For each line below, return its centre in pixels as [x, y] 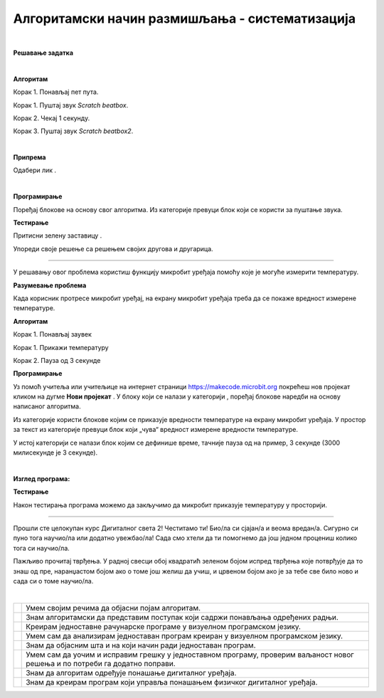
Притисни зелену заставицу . [58, 236]
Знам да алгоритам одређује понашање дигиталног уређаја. [131, 672]
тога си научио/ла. [42, 548]
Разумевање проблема [50, 285]
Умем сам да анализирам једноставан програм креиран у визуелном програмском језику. [185, 635]
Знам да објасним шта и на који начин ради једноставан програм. [141, 645]
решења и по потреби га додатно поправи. [101, 663]
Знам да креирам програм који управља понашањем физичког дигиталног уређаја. [172, 682]
